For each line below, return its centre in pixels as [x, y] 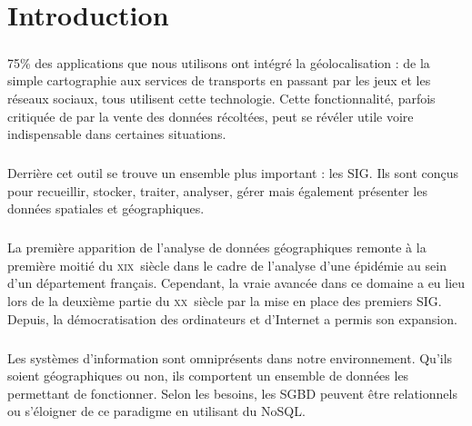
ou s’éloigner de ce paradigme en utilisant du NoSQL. [156, 411]
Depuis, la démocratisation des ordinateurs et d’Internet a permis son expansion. [232, 318]
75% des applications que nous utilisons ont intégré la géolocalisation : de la [219, 62]
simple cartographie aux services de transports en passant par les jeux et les [219, 80]
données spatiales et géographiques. [106, 208]
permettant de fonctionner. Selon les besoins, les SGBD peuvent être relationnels [232, 393]
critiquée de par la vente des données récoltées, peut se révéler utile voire [211, 116]
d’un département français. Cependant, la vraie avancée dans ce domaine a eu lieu [236, 283]
